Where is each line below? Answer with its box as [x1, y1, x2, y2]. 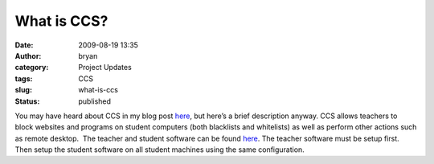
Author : [14, 51, 42, 60]
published [78, 96, 112, 106]
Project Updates [78, 63, 132, 72]
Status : [14, 96, 40, 106]
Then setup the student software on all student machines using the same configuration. [14, 145, 305, 154]
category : [14, 63, 49, 72]
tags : [14, 73, 33, 84]
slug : [14, 85, 32, 95]
